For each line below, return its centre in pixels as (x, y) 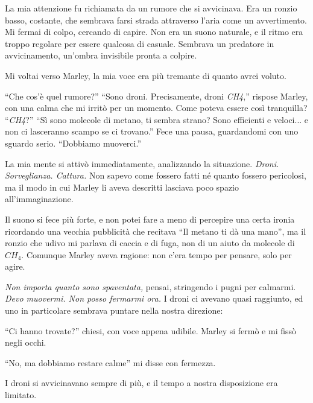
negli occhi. (26, 342)
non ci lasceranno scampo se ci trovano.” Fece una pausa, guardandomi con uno (152, 131)
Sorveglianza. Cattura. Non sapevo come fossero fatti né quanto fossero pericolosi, (156, 175)
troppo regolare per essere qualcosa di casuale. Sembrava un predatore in (140, 43)
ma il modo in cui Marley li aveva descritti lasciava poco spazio (122, 187)
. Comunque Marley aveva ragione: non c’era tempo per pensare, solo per (156, 254)
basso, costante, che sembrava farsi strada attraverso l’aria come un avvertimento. (156, 20)
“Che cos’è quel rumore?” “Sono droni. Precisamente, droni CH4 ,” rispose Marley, (156, 96)
